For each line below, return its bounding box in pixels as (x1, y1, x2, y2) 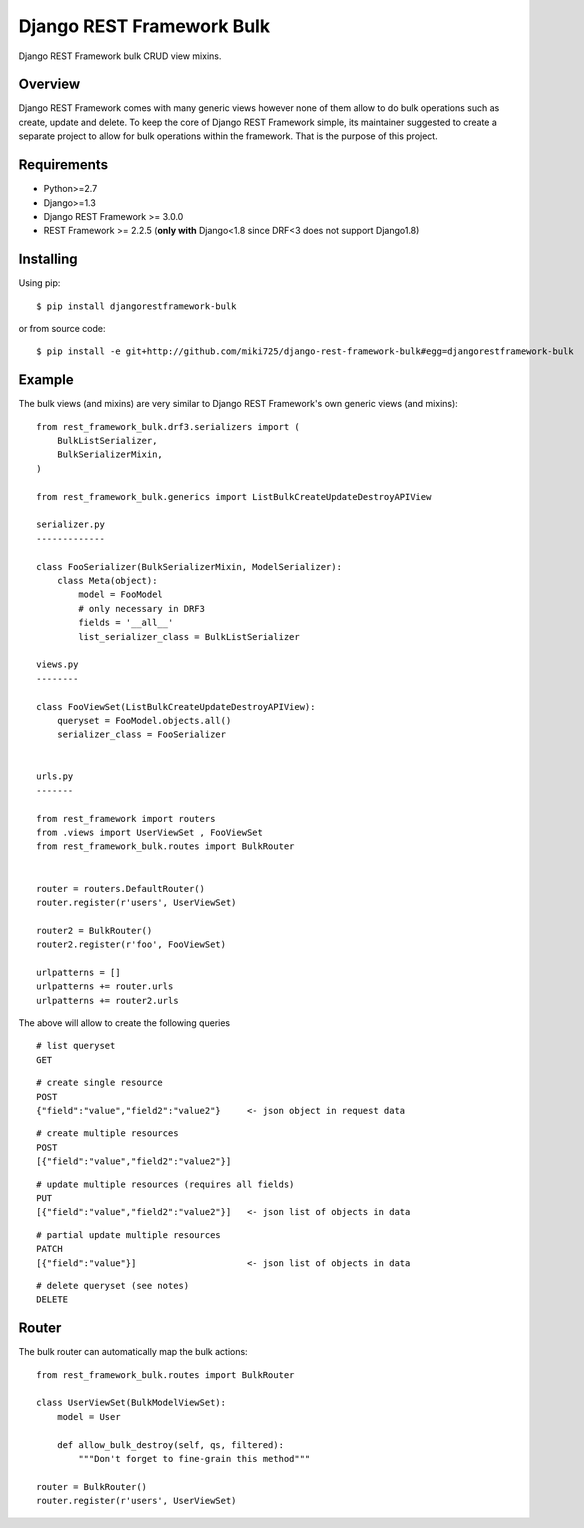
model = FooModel (78, 589, 164, 600)
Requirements (18, 156, 109, 174)
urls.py (36, 771, 74, 782)
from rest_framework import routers (36, 813, 216, 824)
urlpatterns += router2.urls (36, 995, 179, 1006)
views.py (36, 659, 79, 670)
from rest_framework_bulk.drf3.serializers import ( (36, 421, 300, 432)
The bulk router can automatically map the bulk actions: (18, 1346, 249, 1358)
